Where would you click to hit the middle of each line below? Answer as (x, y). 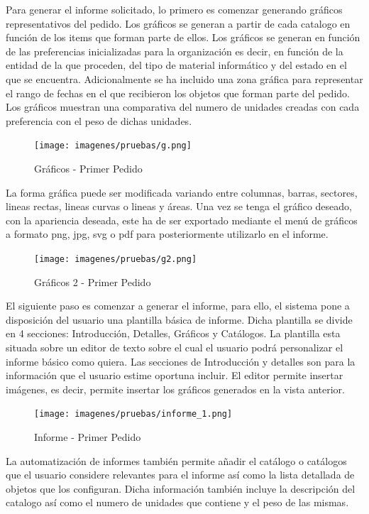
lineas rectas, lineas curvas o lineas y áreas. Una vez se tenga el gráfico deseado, (179, 206)
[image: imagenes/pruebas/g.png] (113, 146)
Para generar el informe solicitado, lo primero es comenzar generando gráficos (174, 9)
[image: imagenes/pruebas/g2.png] (116, 259)
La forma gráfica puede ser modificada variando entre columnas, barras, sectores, (182, 192)
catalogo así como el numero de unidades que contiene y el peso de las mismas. (177, 502)
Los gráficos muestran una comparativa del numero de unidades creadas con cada (183, 107)
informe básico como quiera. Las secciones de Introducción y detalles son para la (181, 361)
